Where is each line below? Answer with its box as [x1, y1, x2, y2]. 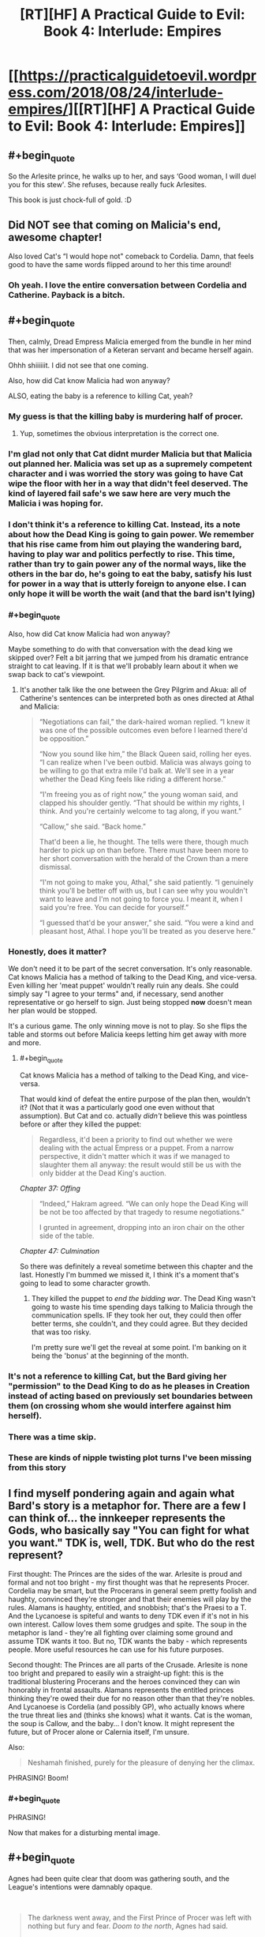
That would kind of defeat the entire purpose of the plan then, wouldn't [19, 1094, 251, 1104]
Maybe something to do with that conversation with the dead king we [8, 644, 233, 653]
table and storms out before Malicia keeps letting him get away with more [8, 1029, 247, 1039]
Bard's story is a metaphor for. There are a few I [8, 1499, 246, 1512]
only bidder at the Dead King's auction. [39, 1168, 167, 1178]
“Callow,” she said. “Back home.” [39, 822, 146, 831]
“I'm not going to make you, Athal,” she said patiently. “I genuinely [39, 877, 254, 886]
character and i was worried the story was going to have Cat [8, 468, 244, 480]
